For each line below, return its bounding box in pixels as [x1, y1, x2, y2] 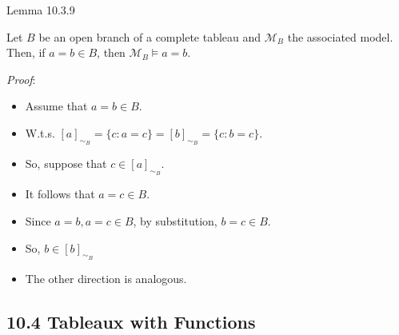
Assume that [25, 98, 88, 114]
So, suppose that [25, 155, 107, 172]
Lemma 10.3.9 [6, 2, 75, 18]
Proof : [6, 70, 36, 87]
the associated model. [287, 28, 393, 45]
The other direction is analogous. [25, 269, 187, 286]
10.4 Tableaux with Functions [6, 309, 256, 333]
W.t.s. [25, 124, 55, 141]
